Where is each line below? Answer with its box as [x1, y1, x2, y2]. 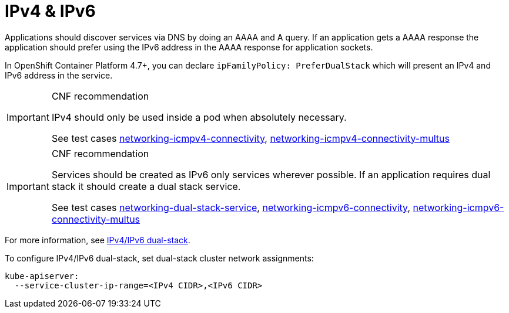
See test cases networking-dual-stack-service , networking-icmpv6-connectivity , [51, 201, 410, 213]
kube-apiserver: [5, 271, 79, 281]
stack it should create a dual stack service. [51, 180, 241, 192]
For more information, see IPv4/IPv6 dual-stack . [5, 234, 190, 245]
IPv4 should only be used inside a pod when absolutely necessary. [51, 111, 347, 123]
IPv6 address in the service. [5, 70, 113, 80]
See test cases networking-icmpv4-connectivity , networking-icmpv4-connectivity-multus [51, 132, 450, 144]
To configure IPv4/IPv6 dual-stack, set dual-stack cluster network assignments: [5, 253, 314, 263]
